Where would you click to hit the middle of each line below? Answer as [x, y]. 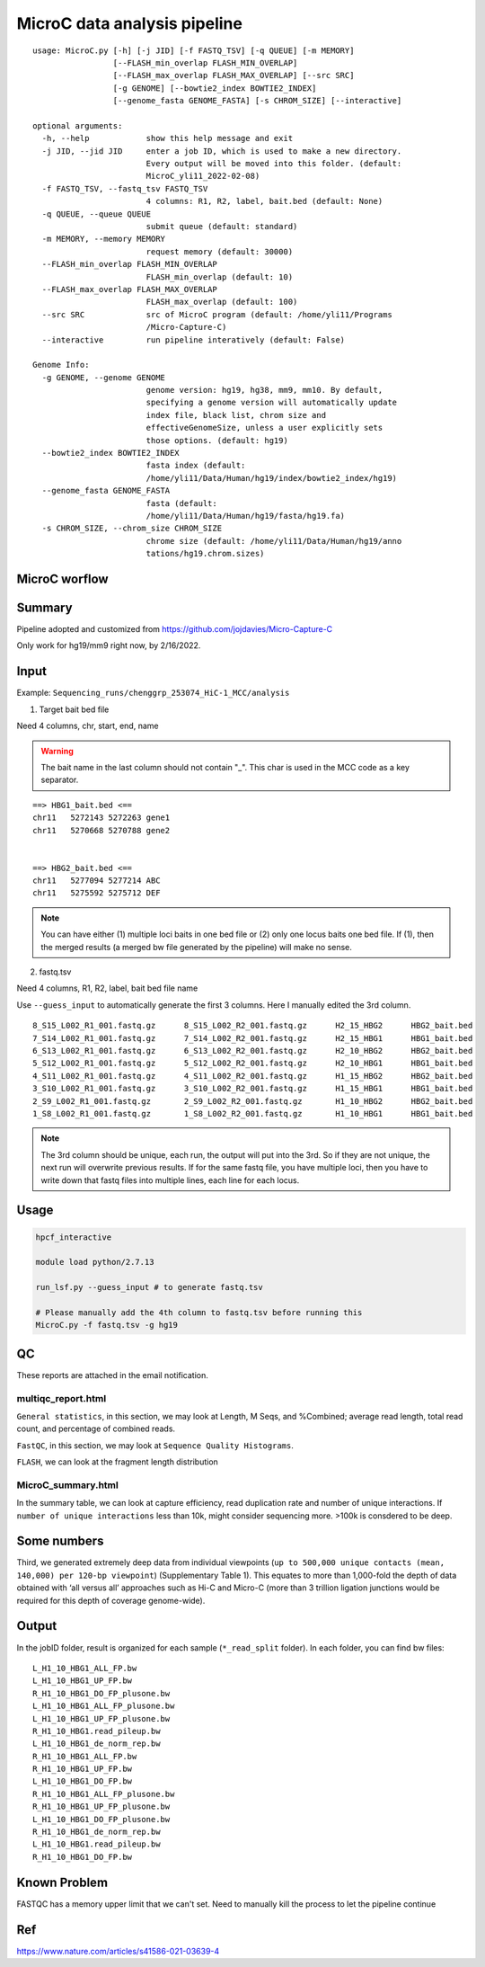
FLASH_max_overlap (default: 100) [222, 302]
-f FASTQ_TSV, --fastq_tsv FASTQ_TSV [125, 188]
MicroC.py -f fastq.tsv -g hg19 [107, 1325]
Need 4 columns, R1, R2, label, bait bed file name [107, 988]
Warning [57, 751]
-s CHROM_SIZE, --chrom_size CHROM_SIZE [132, 529]
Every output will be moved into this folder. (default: [274, 164]
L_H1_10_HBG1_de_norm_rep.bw [97, 1744]
